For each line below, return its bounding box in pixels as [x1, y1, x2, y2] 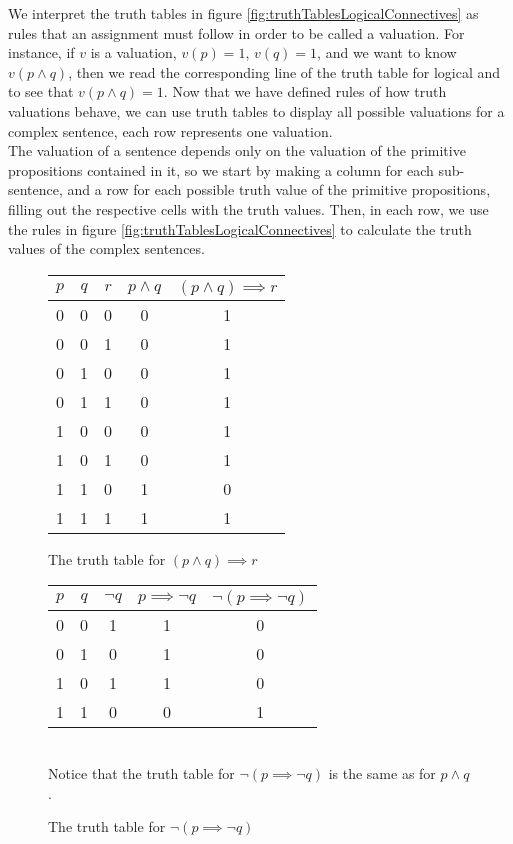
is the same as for [328, 762, 436, 783]
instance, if [8, 42, 75, 63]
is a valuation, [90, 42, 177, 63]
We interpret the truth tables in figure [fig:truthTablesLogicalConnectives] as [8, 3, 479, 23]
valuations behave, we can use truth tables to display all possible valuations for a [8, 100, 505, 121]
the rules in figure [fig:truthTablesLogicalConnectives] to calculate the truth [8, 218, 472, 239]
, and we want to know [317, 42, 457, 63]
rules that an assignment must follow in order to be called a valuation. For [8, 22, 465, 43]
